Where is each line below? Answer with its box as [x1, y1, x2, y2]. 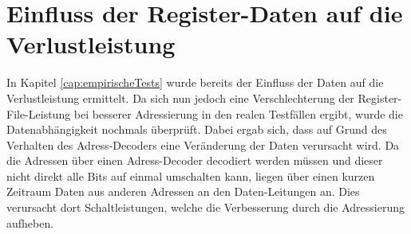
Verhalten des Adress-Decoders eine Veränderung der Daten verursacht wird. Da [6, 136, 400, 153]
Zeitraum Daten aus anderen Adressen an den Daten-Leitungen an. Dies [6, 183, 360, 200]
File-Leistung [6, 105, 71, 122]
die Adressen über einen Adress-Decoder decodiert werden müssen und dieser [6, 152, 383, 169]
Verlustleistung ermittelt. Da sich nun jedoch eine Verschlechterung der [6, 89, 354, 106]
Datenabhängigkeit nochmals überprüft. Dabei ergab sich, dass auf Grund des [6, 121, 387, 138]
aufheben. [6, 214, 54, 231]
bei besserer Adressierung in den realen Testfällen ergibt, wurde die [73, 105, 403, 122]
